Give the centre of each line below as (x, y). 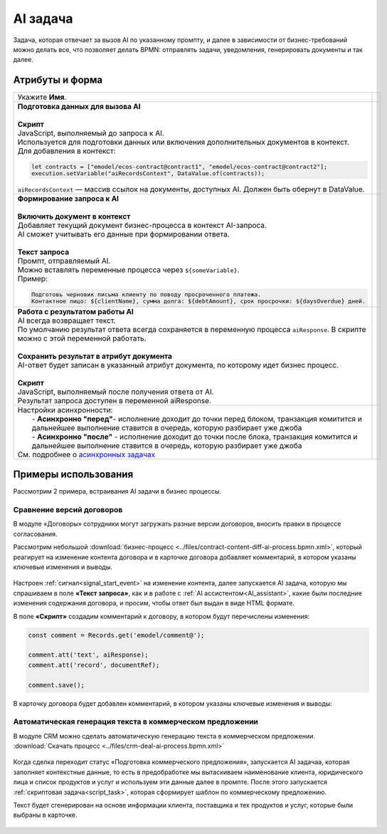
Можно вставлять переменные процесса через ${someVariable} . (128, 270)
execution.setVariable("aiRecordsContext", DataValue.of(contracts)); (148, 173)
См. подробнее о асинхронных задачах (86, 454)
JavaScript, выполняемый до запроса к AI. (91, 133)
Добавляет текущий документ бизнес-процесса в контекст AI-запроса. (142, 226)
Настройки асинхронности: (65, 410)
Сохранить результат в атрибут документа (95, 356)
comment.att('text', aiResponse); (88, 655)
